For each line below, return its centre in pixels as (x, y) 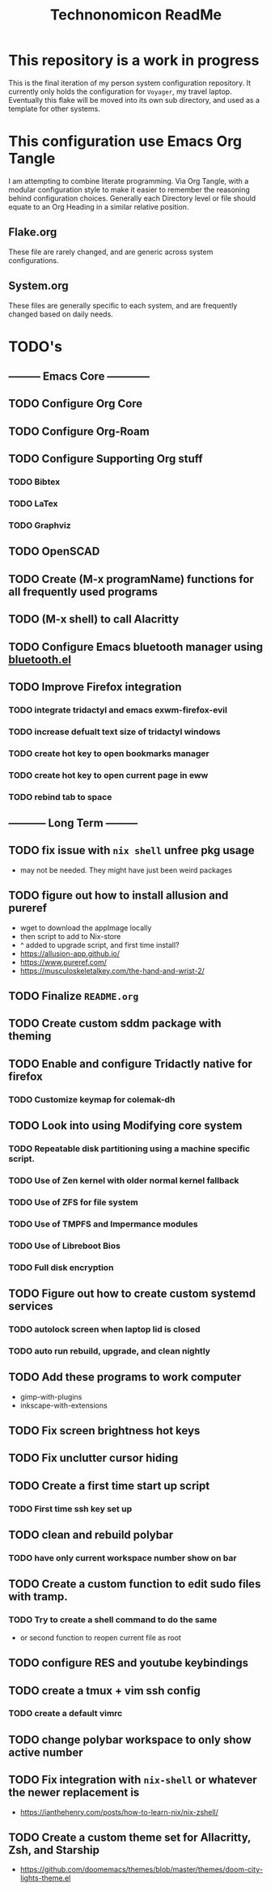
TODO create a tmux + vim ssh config (104, 1691)
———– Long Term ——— (73, 823)
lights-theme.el (45, 1878)
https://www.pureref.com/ (64, 962)
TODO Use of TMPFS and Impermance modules (103, 1224)
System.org (38, 286)
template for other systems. (55, 108)
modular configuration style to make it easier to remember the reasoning (129, 189)
